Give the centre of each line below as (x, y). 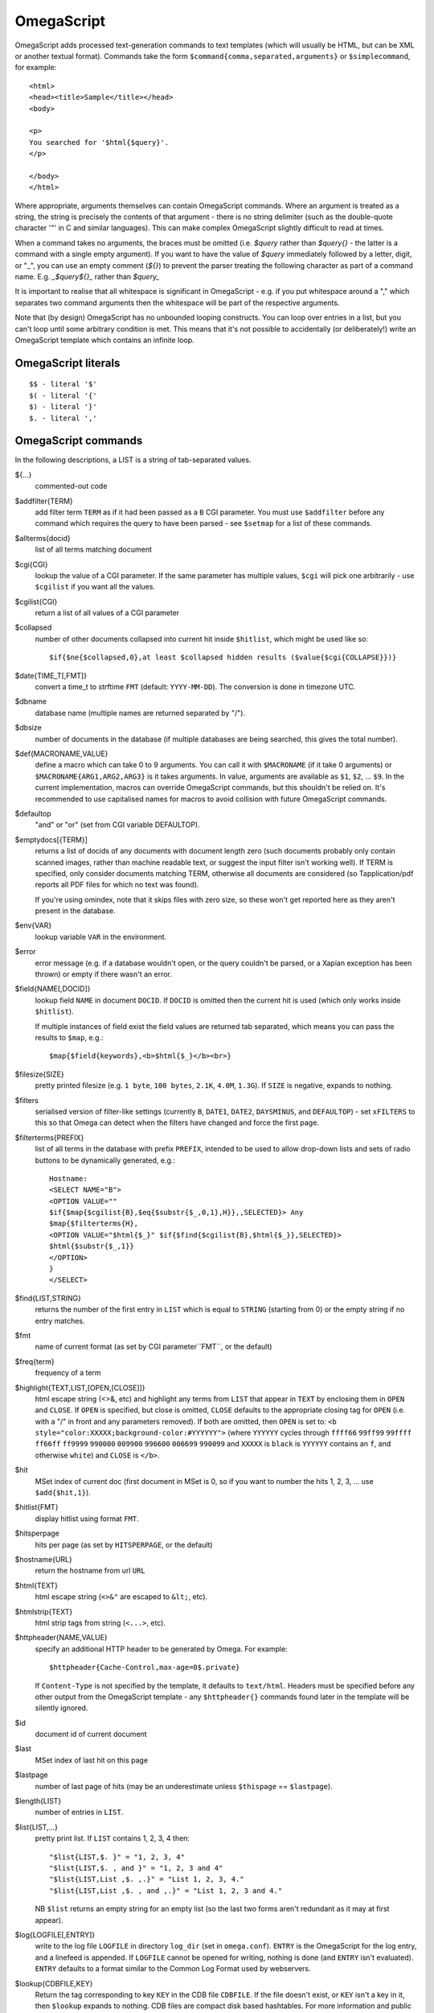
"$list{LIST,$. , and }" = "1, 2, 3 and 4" (136, 1868)
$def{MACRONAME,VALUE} (61, 754)
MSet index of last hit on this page (92, 1760)
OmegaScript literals (68, 363)
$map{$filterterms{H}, (94, 1224)
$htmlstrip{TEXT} (44, 1611)
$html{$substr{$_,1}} (92, 1246)
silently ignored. (61, 1708)
